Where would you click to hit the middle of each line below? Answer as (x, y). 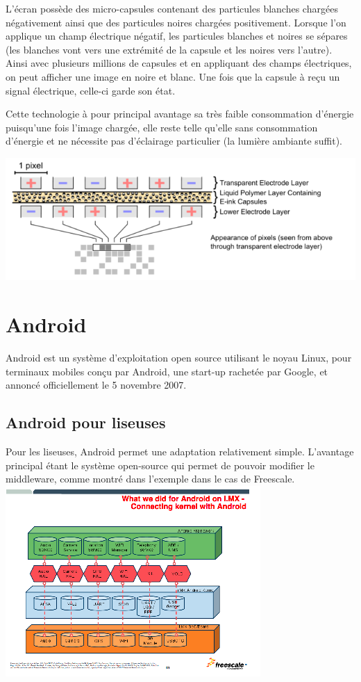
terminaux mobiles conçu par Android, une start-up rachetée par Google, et (167, 371)
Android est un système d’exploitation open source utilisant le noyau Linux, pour (179, 358)
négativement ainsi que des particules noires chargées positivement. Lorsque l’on (176, 22)
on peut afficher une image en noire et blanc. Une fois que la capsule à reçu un (173, 76)
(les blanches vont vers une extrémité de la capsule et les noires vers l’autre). (169, 49)
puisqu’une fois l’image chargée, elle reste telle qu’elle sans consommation (162, 127)
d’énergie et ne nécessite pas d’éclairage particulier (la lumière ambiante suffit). (174, 141)
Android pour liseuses (86, 422)
